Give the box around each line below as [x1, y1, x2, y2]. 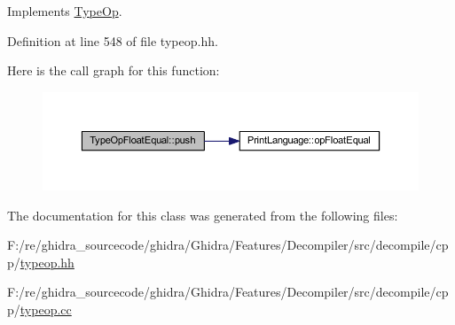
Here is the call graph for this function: [7, 61, 220, 80]
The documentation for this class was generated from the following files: [7, 205, 398, 224]
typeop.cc [20, 300, 72, 319]
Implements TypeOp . [7, 2, 122, 19]
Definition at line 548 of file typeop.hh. [7, 31, 218, 50]
